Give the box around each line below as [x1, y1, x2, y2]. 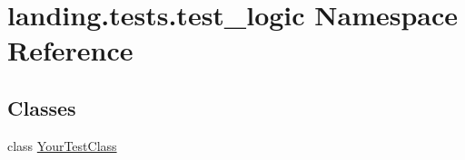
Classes [7, 93, 76, 121]
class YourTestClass [7, 136, 117, 155]
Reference [7, 32, 134, 69]
